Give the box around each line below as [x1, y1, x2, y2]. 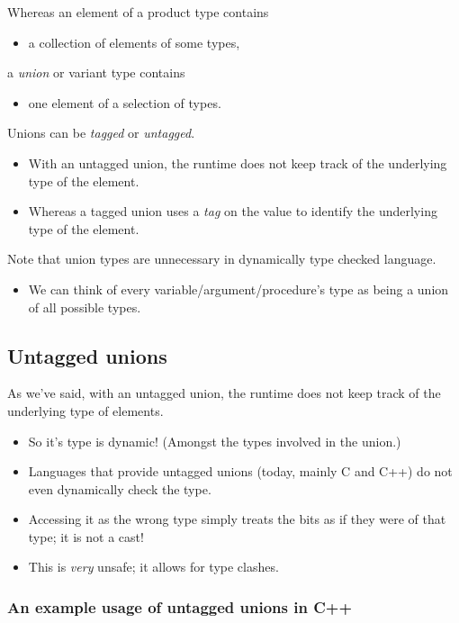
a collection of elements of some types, [28, 32, 240, 51]
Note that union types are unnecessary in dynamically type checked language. [7, 249, 436, 268]
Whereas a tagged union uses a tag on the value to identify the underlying [28, 202, 437, 221]
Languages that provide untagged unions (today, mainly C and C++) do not [28, 462, 453, 481]
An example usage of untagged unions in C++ [7, 596, 353, 618]
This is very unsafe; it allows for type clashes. [28, 557, 279, 576]
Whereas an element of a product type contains [7, 3, 269, 21]
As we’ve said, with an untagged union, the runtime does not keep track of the [7, 384, 441, 402]
